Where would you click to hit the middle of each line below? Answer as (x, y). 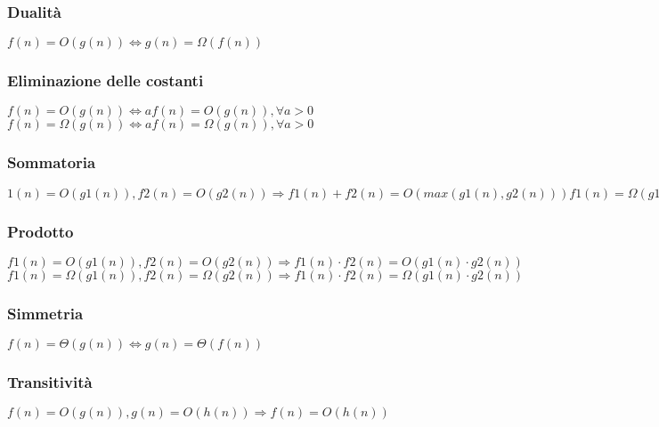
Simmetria (45, 313)
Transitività (50, 382)
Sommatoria (52, 162)
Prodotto (41, 231)
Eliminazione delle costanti (106, 81)
